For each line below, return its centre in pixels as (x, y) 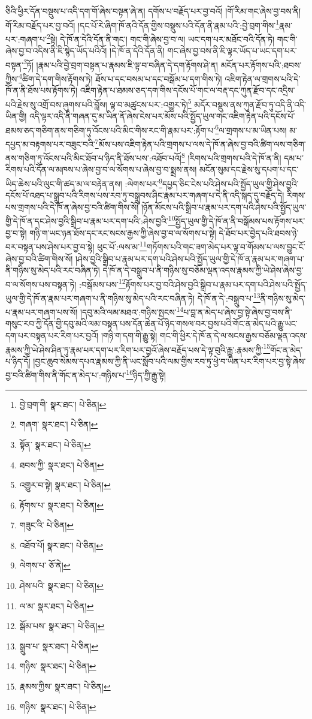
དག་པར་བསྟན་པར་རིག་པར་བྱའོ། (52, 336)
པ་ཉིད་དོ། (18, 361)
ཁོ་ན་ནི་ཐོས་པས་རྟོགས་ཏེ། (42, 90)
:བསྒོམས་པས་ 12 (102, 283)
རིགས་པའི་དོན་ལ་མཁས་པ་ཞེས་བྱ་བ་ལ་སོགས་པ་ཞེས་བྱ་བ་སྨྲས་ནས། (101, 169)
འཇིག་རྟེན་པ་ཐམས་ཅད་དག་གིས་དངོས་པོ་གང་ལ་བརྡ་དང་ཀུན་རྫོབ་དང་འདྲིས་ (187, 90)
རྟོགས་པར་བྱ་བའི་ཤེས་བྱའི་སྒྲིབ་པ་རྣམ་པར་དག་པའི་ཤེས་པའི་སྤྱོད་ (216, 284)
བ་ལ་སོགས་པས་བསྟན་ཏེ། (41, 284)
